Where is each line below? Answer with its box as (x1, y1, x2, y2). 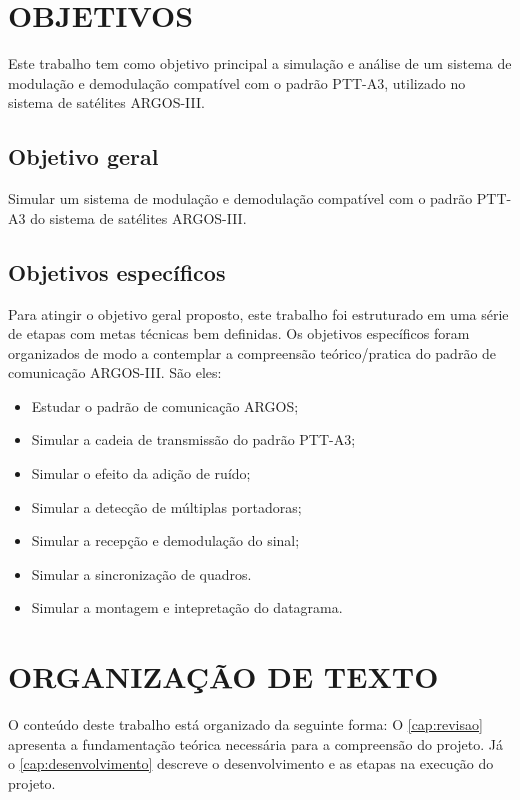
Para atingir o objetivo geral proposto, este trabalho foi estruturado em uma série (8, 303, 509, 324)
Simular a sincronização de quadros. (31, 563, 252, 584)
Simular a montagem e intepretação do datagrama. (31, 597, 343, 618)
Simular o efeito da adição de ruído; (31, 463, 251, 484)
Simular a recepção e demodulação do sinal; (31, 530, 300, 551)
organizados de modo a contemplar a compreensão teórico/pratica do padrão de (8, 342, 497, 363)
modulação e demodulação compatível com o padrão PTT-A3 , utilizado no (8, 72, 466, 93)
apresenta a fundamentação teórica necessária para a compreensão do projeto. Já (8, 733, 503, 754)
